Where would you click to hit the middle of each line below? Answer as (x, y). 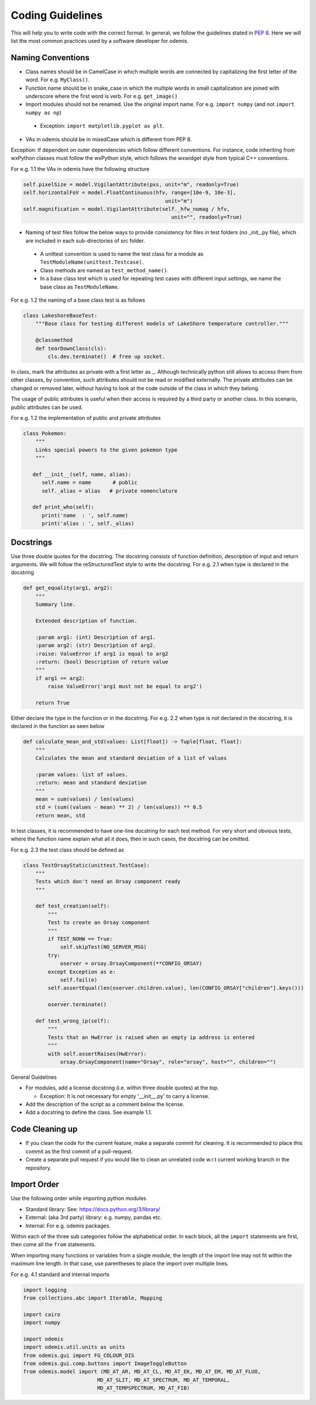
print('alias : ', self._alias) (88, 524)
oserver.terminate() (77, 1005)
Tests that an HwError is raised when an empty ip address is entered (151, 1037)
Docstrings (32, 542)
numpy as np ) (43, 112)
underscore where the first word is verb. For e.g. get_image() (102, 96)
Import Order (35, 1184)
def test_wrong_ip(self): (73, 1021)
